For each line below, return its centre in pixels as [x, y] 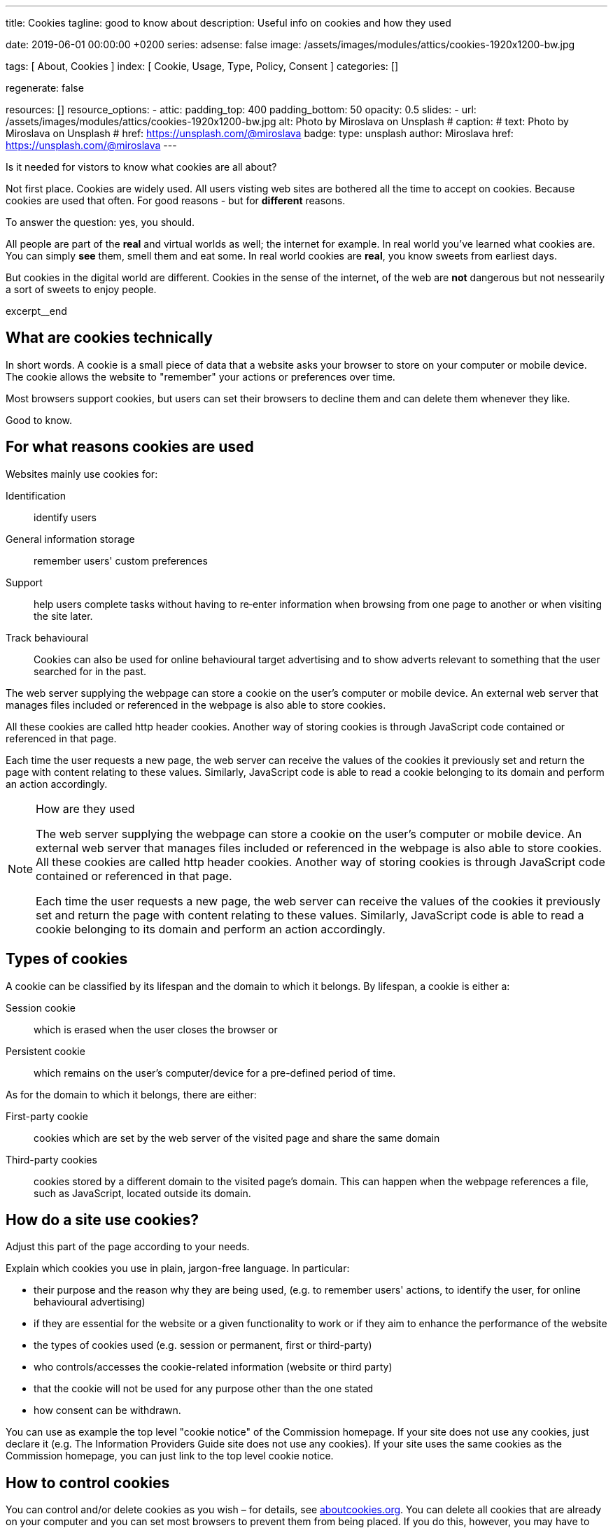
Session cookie [41, 1007]
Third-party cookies [51, 1159]
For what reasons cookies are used [130, 447]
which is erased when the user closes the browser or [156, 1029]
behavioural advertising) [90, 1302]
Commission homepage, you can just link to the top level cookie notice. [170, 1456]
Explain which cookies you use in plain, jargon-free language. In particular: [178, 1268]
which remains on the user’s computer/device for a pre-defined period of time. [215, 1073]
